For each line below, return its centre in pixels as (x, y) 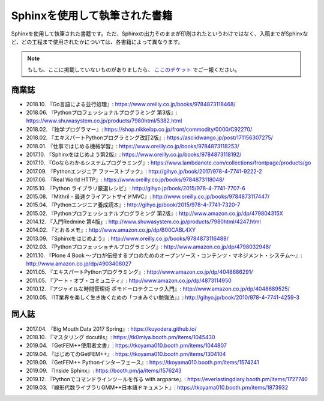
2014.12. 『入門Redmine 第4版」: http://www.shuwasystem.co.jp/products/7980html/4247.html (143, 222)
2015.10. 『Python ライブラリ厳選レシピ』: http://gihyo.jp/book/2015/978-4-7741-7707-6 (136, 188)
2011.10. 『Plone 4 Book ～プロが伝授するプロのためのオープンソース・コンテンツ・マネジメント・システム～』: (164, 255)
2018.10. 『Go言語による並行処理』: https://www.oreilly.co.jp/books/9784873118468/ (131, 104)
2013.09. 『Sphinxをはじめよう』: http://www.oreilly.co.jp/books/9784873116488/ (127, 238)
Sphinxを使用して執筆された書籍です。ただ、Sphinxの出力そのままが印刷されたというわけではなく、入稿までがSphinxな (160, 34)
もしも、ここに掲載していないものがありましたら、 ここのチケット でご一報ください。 (134, 70)
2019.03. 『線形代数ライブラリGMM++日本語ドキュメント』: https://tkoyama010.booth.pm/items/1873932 (157, 388)
